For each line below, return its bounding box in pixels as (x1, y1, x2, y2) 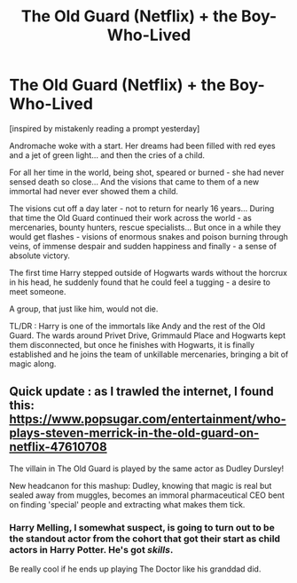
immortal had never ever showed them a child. (9, 185, 179, 196)
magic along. (9, 358, 57, 369)
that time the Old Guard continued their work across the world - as (9, 212, 253, 223)
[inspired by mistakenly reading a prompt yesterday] (9, 122, 200, 134)
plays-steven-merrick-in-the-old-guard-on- (9, 426, 260, 441)
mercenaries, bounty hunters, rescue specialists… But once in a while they (9, 222, 282, 232)
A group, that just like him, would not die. (9, 303, 159, 314)
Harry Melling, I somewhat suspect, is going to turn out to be (9, 521, 275, 533)
